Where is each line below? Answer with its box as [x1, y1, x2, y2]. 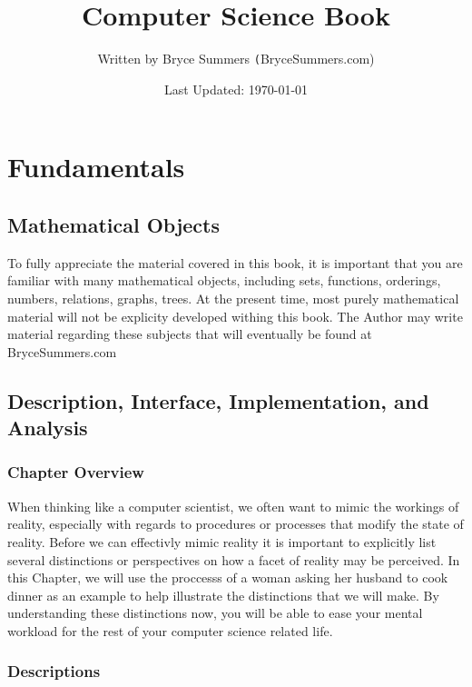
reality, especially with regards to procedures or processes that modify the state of [7, 514, 464, 533]
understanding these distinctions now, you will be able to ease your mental [7, 603, 423, 622]
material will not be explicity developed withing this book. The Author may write [7, 306, 463, 325]
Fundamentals [7, 148, 185, 185]
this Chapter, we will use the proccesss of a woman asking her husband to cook [7, 568, 448, 587]
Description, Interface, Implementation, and [7, 386, 429, 414]
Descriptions [7, 660, 101, 682]
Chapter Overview [7, 461, 144, 483]
